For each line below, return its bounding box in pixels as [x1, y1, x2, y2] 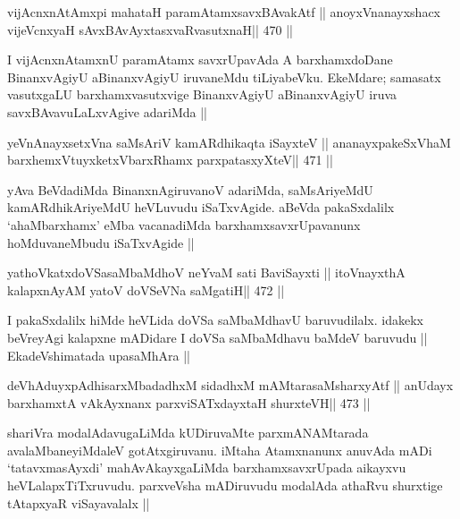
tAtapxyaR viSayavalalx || [7, 493, 150, 512]
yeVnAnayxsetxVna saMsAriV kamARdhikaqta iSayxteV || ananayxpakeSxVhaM [7, 132, 451, 151]
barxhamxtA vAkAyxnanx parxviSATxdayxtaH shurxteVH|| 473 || [7, 393, 371, 412]
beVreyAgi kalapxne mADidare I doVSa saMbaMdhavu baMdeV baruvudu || [7, 328, 428, 346]
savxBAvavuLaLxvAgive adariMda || [7, 102, 207, 121]
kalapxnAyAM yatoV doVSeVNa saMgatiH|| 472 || [7, 280, 285, 299]
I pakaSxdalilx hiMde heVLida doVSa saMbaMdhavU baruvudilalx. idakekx [7, 311, 423, 329]
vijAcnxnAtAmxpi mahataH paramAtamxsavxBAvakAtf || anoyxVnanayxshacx [7, 3, 440, 21]
